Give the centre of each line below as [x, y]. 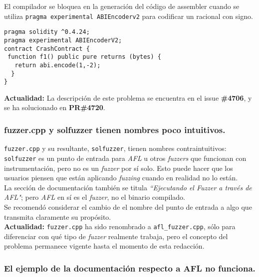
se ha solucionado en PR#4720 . [55, 107]
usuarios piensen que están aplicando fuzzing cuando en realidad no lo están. [121, 178]
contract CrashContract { [47, 49]
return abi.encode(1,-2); [58, 65]
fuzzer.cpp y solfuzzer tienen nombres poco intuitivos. [115, 129]
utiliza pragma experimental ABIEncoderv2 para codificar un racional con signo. [129, 16]
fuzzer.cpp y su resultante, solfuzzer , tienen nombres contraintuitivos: [115, 148]
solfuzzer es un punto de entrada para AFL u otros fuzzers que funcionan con [125, 158]
